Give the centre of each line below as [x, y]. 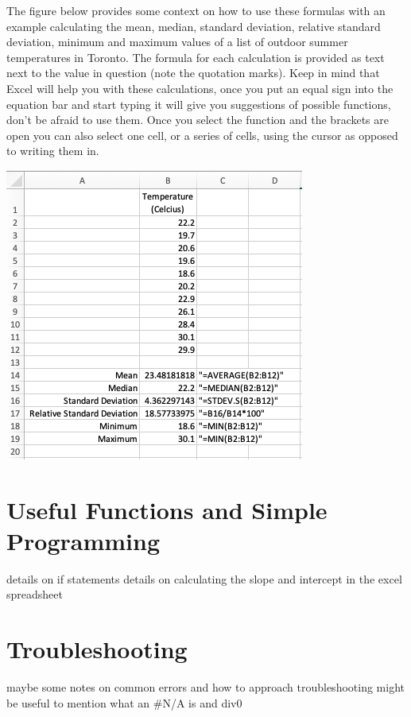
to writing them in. [53, 151]
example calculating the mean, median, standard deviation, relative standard [194, 26]
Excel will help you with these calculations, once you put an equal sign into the [200, 88]
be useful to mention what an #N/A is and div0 [124, 702]
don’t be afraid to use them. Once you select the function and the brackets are [198, 120]
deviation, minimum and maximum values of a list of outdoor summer [177, 42]
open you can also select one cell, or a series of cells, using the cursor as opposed [202, 135]
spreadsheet [35, 594]
